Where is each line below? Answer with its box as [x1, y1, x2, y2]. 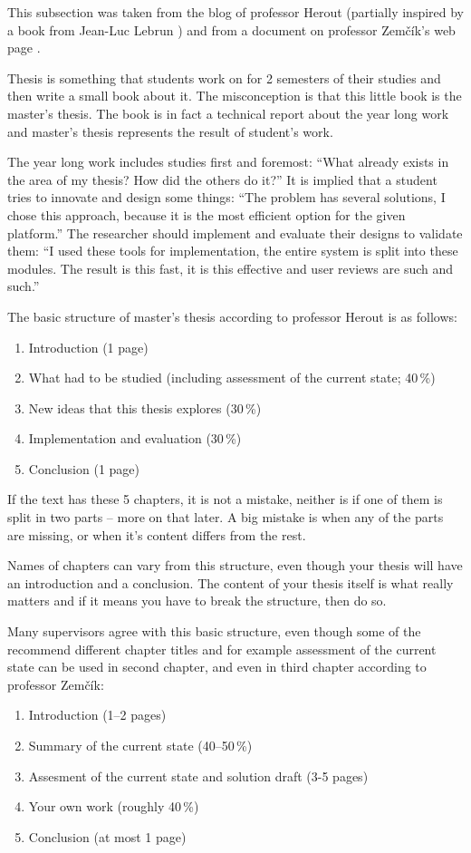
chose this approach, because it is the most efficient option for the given [7, 205, 406, 224]
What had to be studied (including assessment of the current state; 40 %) [28, 368, 436, 387]
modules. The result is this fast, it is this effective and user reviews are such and [7, 258, 454, 277]
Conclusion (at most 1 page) [28, 827, 187, 846]
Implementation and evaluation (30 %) [28, 429, 242, 448]
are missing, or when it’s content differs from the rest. [7, 525, 306, 544]
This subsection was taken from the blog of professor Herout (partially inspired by [7, 3, 465, 21]
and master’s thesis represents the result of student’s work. [7, 121, 333, 141]
